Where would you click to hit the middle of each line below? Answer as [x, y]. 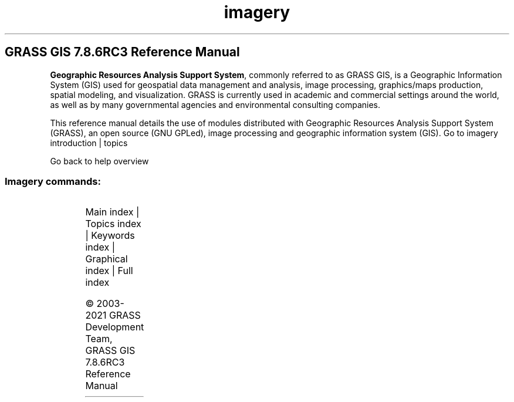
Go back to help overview [99, 161]
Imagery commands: [53, 181]
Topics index [113, 224]
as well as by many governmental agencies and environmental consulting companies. [215, 104]
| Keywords [110, 236]
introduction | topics [89, 143]
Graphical [106, 259]
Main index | [112, 212]
